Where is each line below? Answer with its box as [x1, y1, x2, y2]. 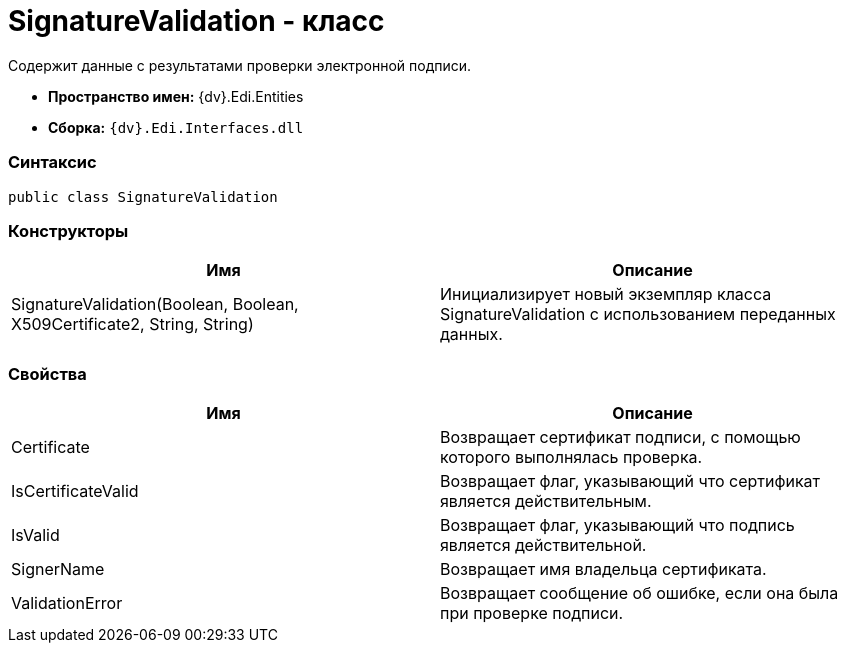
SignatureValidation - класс [8, 4, 385, 38]
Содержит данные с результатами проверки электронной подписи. [8, 56, 472, 74]
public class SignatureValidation [8, 188, 278, 205]
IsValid [11, 525, 60, 545]
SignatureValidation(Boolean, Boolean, [11, 294, 299, 315]
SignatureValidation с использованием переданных [440, 304, 836, 325]
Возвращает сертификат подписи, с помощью [440, 427, 801, 447]
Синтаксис [8, 152, 97, 173]
